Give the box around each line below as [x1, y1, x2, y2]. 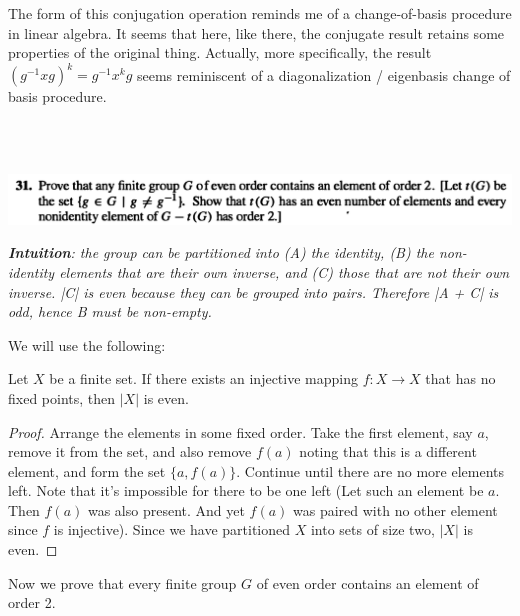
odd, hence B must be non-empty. [8, 301, 212, 322]
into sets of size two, [310, 519, 435, 540]
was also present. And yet [87, 499, 245, 520]
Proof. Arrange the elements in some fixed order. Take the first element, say [8, 421, 473, 442]
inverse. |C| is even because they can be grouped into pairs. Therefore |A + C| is [8, 281, 499, 302]
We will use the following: [8, 334, 166, 355]
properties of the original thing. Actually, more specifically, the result [8, 42, 432, 63]
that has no [425, 368, 496, 389]
